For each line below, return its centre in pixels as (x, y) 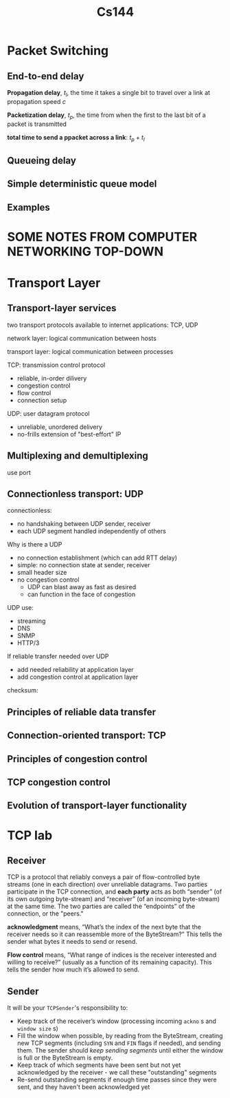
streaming (31, 621)
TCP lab (30, 835)
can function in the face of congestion (81, 594)
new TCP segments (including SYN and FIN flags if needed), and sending (119, 1043)
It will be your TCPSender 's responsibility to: (68, 1008)
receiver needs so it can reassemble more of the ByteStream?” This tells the (115, 934)
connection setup (42, 400)
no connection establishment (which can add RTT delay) (97, 558)
